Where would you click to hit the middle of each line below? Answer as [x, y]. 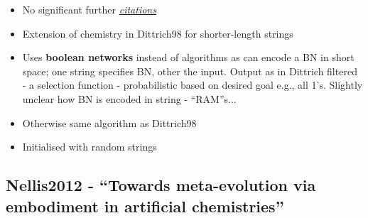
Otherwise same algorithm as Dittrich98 [109, 122]
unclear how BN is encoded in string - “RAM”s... [129, 98]
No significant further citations [89, 9]
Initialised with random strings [90, 147]
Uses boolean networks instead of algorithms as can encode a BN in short [188, 57]
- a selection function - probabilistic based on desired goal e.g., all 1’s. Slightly [193, 85]
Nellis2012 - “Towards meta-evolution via [161, 185]
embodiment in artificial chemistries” [145, 206]
